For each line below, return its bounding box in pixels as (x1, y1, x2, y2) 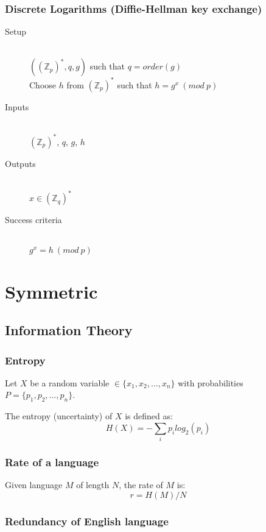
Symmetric (5, 278, 98, 303)
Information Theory (5, 321, 133, 339)
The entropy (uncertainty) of (5, 410, 113, 422)
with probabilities (178, 376, 243, 389)
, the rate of (119, 478, 163, 491)
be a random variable (30, 376, 110, 389)
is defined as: (125, 410, 173, 422)
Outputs (5, 157, 36, 169)
